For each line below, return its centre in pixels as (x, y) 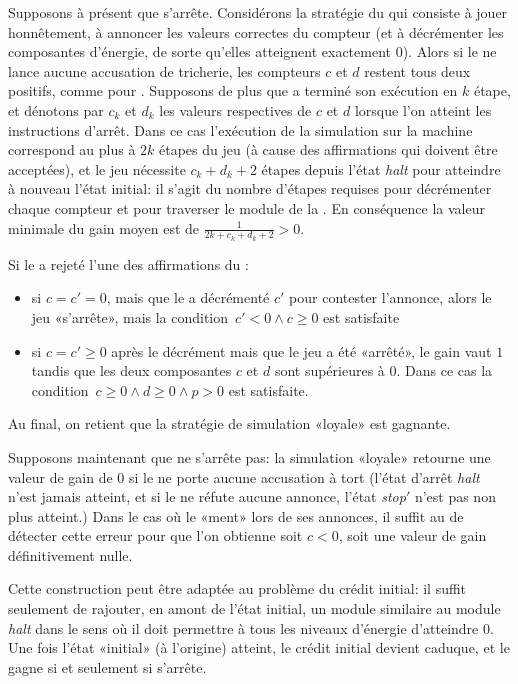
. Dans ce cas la (444, 370)
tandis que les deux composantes (131, 370)
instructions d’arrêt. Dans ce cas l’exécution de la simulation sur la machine (240, 129)
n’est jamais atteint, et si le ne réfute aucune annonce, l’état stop (207, 496)
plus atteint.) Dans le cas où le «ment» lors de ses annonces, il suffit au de (236, 515)
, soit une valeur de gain (412, 535)
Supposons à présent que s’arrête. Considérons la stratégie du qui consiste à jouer (258, 12)
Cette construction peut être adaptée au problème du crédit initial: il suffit (237, 588)
